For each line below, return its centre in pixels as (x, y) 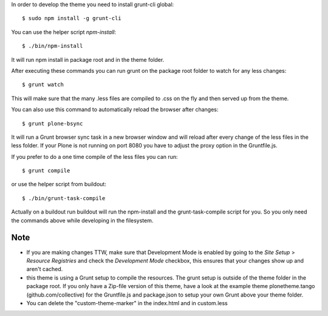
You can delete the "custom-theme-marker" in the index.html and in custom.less (127, 303)
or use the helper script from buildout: (59, 184)
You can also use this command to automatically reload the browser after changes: (115, 110)
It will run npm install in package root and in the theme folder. (88, 59)
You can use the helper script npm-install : (64, 32)
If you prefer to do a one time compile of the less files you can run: (95, 156)
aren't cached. (45, 269)
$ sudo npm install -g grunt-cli (72, 18)
